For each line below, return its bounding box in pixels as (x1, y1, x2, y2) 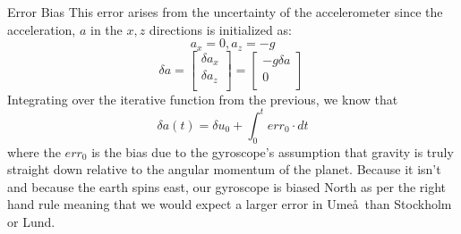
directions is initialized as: (149, 20, 292, 38)
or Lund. (7, 212, 55, 230)
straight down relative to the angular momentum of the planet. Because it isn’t (7, 160, 441, 179)
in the (90, 20, 123, 38)
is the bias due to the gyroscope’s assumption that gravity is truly (91, 142, 454, 161)
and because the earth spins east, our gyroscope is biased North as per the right (7, 177, 447, 196)
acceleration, (7, 20, 76, 38)
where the (7, 142, 61, 161)
